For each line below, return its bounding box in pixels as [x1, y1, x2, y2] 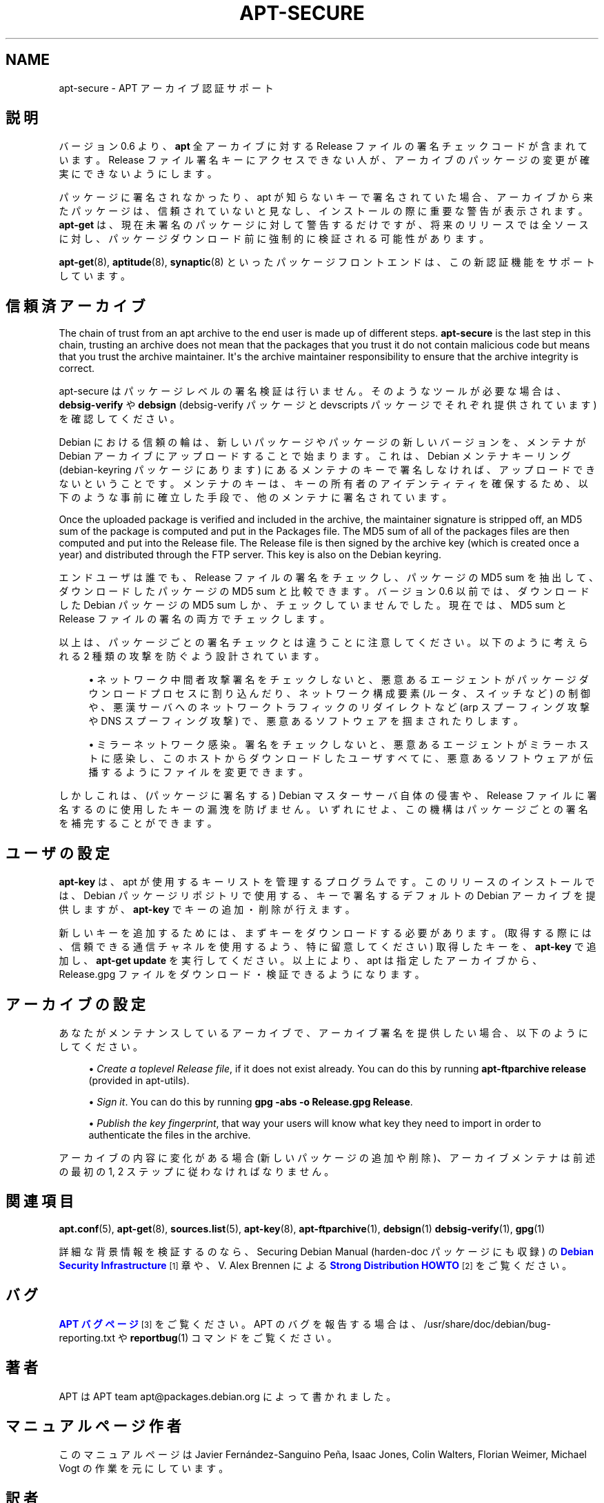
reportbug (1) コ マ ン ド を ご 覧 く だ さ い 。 [130, 1331, 337, 1344]
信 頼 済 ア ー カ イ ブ [6, 297, 145, 315]
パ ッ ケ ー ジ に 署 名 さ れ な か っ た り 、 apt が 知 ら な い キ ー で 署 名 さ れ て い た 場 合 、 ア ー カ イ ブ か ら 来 [59, 191, 593, 204]
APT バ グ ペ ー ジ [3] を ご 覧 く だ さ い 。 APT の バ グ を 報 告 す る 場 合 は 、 [59, 1317, 421, 1330]
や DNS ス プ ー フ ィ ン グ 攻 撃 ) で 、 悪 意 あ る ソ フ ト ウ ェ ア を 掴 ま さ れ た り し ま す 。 [88, 715, 524, 727]
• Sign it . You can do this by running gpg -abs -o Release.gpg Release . [88, 1095, 413, 1108]
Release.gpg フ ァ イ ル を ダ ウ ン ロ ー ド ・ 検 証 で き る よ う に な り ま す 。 [59, 968, 425, 981]
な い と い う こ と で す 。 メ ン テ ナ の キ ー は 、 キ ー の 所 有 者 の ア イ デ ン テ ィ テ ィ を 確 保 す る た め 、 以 [59, 478, 588, 490]
